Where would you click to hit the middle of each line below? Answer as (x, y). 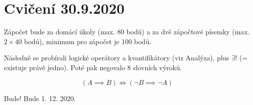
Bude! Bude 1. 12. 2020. (40, 98)
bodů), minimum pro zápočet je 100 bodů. (88, 41)
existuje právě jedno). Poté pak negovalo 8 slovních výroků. (93, 67)
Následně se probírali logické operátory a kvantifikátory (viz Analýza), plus (117, 58)
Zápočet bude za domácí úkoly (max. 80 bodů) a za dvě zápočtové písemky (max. (127, 32)
